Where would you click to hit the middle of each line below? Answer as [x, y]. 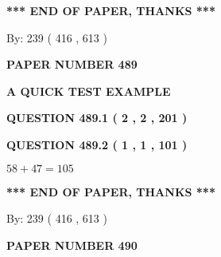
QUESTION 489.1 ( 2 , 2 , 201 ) [97, 118]
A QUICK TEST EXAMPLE [89, 91]
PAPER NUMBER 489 [72, 64]
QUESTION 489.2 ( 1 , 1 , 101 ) [97, 144]
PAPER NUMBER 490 [72, 245]
